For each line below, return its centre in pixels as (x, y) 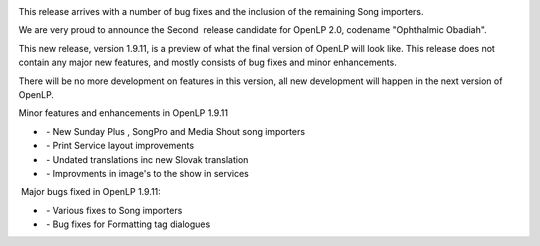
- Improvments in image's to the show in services (147, 173)
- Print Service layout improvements (120, 146)
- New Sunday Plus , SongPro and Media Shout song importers (175, 131)
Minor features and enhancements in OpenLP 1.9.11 (123, 113)
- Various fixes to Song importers (114, 210)
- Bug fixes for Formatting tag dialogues (128, 224)
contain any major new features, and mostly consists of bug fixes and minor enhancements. (207, 62)
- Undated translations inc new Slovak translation (147, 159)
